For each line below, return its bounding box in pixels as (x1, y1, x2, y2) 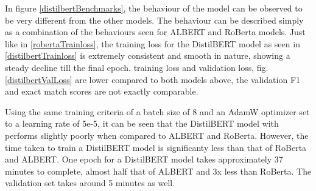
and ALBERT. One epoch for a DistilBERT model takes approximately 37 (5, 153, 283, 166)
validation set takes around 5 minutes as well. (5, 176, 175, 189)
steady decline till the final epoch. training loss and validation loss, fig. (5, 61, 269, 73)
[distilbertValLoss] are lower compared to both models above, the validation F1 (5, 73, 301, 85)
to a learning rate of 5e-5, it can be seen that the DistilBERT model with (5, 117, 279, 130)
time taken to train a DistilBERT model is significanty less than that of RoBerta (5, 141, 307, 153)
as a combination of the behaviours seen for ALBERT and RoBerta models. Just (5, 25, 306, 38)
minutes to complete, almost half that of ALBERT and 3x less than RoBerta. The (5, 164, 312, 177)
